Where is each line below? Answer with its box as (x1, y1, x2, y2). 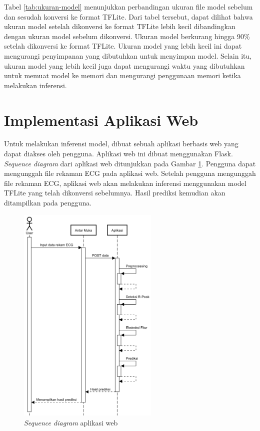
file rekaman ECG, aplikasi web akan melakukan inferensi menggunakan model (4, 177, 246, 188)
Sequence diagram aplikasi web (24, 417, 118, 427)
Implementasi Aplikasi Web (4, 109, 198, 130)
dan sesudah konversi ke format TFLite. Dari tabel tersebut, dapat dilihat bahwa (4, 11, 253, 22)
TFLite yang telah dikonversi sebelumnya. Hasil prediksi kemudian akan (4, 187, 225, 198)
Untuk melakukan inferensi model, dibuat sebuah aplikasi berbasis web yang (4, 138, 238, 149)
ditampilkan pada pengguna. (4, 197, 92, 208)
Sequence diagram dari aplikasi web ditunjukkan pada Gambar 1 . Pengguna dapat (4, 158, 256, 168)
